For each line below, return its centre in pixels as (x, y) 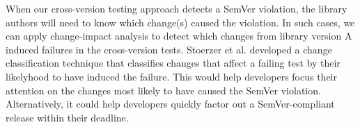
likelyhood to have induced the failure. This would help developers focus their (171, 76)
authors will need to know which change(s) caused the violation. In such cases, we (180, 22)
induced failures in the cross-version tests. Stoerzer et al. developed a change (169, 49)
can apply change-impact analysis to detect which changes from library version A (179, 36)
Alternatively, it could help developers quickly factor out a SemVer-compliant (170, 104)
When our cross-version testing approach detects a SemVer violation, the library (177, 8)
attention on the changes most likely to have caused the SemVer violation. (163, 90)
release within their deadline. (67, 117)
